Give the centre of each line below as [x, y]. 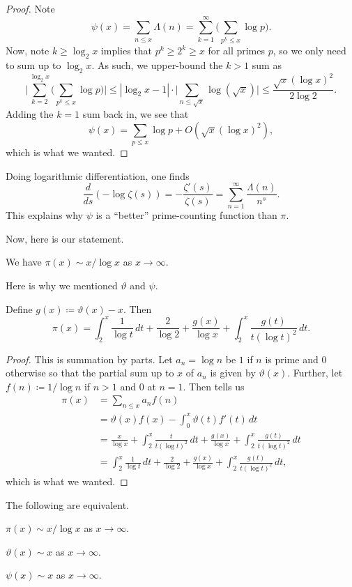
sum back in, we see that [136, 114]
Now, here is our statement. [65, 238]
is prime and [292, 359]
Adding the [30, 114]
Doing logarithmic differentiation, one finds [98, 175]
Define [19, 308]
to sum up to [33, 65]
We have [24, 262]
